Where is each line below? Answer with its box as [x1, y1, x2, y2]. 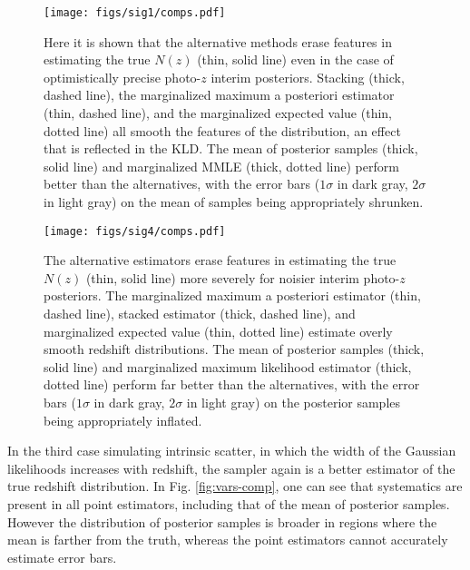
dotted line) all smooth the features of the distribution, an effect [44, 121, 401, 140]
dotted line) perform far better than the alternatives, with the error [44, 375, 420, 394]
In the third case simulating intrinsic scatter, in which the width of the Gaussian [7, 441, 456, 460]
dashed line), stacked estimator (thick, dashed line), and [44, 304, 356, 323]
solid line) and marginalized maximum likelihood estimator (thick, [44, 357, 412, 376]
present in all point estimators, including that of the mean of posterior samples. [7, 494, 450, 513]
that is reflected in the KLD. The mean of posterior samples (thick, [44, 139, 418, 158]
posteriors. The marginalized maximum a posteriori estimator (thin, [44, 286, 421, 305]
